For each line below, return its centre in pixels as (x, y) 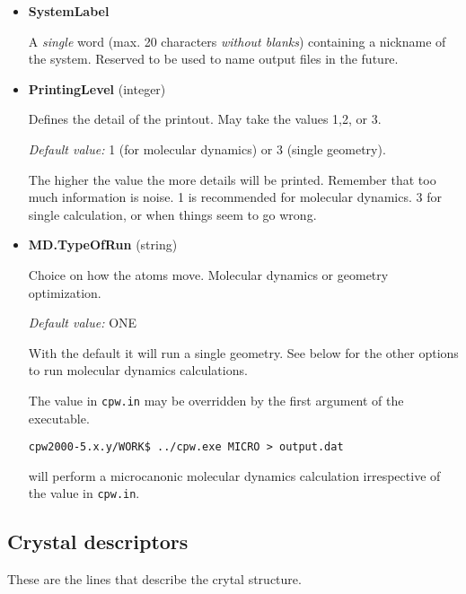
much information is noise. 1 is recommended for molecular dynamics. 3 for (235, 197)
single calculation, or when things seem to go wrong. (172, 214)
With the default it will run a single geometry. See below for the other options (243, 352)
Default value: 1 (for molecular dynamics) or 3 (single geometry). (207, 148)
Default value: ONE (83, 323)
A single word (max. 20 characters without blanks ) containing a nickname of (237, 41)
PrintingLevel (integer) (97, 88)
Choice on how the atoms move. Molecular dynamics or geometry (208, 274)
